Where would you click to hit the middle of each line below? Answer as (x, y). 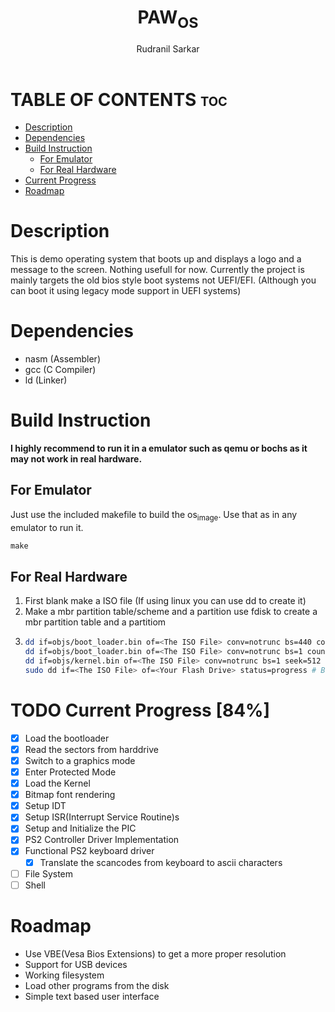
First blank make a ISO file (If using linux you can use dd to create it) (165, 601)
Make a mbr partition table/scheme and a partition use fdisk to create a (171, 612)
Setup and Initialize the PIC (80, 828)
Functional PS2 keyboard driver (89, 851)
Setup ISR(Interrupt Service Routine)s (102, 817)
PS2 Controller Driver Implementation (102, 840)
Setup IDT (45, 806)
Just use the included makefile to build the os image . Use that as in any (154, 515)
